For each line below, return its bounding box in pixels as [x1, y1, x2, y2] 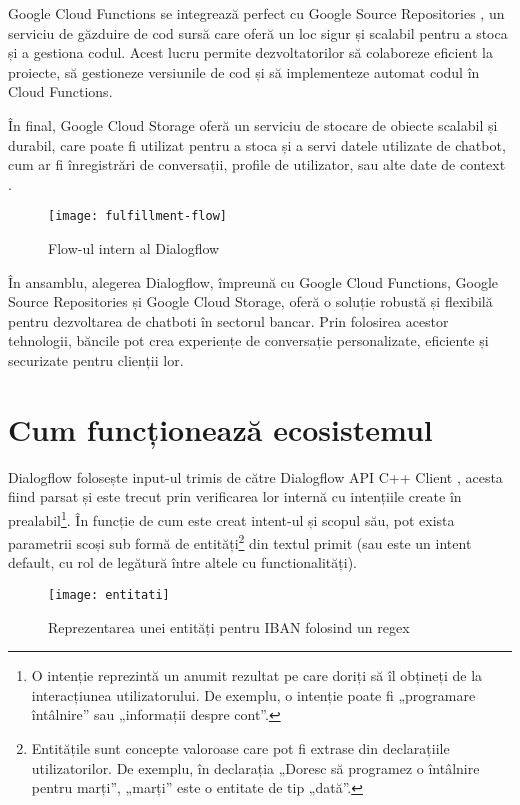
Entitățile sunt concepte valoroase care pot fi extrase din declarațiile [31, 738, 450, 758]
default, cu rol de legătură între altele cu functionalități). [8, 552, 357, 573]
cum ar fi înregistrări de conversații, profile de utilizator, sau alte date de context [8, 154, 506, 175]
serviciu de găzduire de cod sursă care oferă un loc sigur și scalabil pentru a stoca [8, 22, 508, 43]
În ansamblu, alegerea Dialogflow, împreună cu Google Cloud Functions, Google [8, 271, 499, 292]
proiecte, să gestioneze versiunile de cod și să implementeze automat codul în [8, 61, 480, 82]
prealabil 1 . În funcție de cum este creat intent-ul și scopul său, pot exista [8, 506, 455, 530]
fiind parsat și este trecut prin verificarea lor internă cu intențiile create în [8, 486, 462, 507]
